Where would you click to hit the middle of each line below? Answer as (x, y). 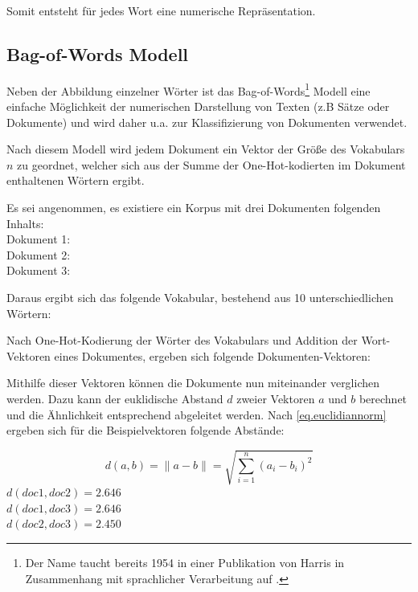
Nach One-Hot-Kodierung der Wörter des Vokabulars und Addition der (182, 340)
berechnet (383, 398)
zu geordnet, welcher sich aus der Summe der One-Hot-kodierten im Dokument (211, 164)
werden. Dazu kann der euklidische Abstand (115, 398)
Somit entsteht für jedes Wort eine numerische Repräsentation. (161, 10)
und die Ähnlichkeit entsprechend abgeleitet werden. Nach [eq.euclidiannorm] (197, 414)
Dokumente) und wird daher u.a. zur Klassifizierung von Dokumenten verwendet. (207, 122)
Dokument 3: (39, 270)
